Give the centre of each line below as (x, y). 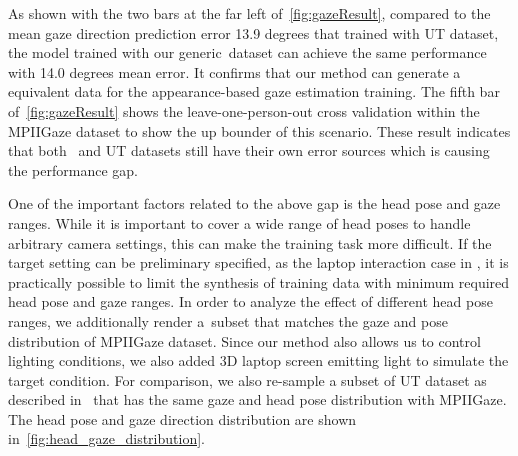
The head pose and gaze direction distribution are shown (182, 418)
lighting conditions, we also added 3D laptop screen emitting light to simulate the (258, 360)
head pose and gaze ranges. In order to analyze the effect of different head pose (250, 301)
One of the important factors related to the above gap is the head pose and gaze (254, 203)
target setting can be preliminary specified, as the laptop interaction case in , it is (258, 262)
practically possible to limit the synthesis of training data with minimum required (259, 281)
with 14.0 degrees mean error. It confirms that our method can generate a (234, 71)
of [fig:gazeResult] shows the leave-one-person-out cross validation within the (244, 110)
